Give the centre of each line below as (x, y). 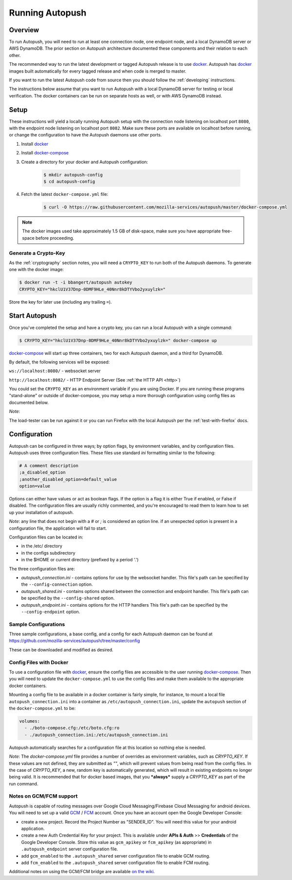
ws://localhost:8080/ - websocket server (55, 371)
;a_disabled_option (42, 472)
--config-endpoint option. (51, 612)
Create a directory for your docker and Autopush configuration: (85, 162)
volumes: (30, 721)
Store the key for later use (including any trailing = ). (60, 302)
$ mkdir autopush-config (73, 175)
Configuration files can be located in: (46, 537)
